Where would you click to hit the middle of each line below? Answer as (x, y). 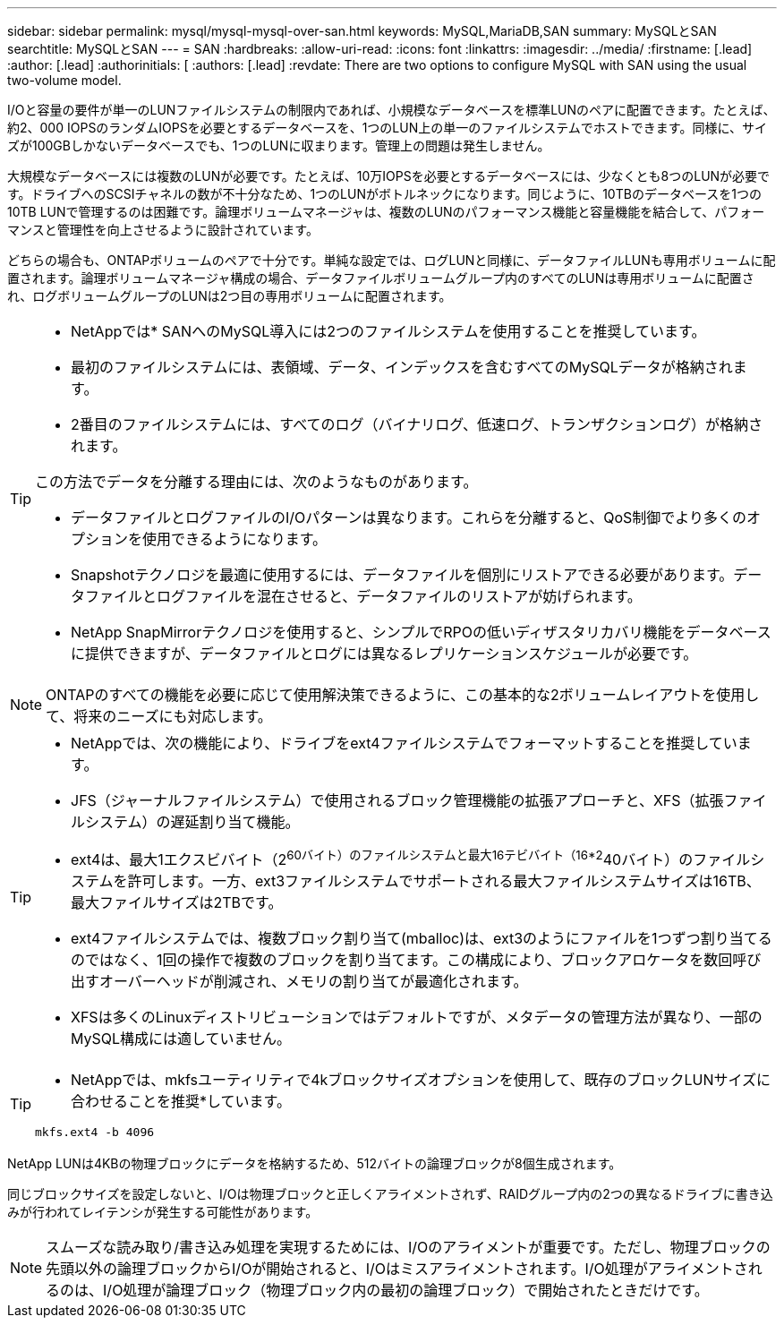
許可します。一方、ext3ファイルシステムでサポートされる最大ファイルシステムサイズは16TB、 (444, 881)
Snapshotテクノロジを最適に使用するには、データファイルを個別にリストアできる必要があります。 (402, 575)
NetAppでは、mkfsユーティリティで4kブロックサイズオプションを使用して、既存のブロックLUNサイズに (421, 1080)
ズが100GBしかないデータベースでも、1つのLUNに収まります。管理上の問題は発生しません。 (279, 145)
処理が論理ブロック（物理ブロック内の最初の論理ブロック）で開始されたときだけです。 (416, 1291)
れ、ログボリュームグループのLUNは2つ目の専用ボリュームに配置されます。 (230, 296)
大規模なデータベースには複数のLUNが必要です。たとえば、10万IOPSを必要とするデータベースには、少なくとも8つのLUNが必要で (389, 176)
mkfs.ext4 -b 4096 (95, 1133)
